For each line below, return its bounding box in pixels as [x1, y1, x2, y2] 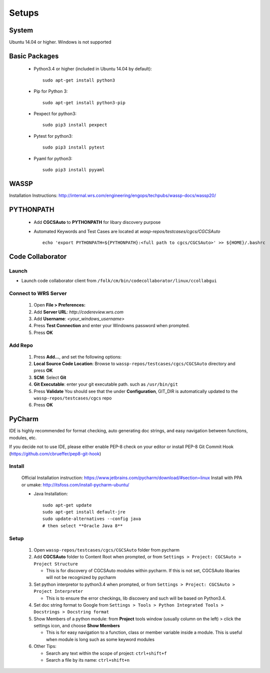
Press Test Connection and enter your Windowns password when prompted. [33, 323, 190, 329]
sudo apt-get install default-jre [42, 509, 125, 515]
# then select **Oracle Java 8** [42, 523, 123, 528]
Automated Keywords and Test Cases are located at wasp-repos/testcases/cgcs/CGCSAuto [33, 228, 221, 234]
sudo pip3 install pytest [42, 145, 105, 150]
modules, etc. [9, 434, 37, 440]
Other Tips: [33, 643, 57, 649]
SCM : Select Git [33, 374, 66, 380]
